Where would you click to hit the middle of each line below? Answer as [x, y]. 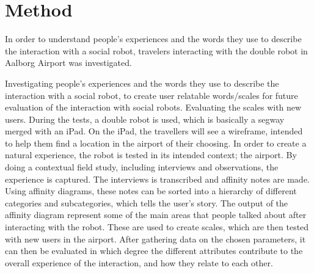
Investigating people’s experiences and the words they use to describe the [142, 83]
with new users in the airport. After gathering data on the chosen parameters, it [155, 238]
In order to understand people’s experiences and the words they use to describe [153, 39]
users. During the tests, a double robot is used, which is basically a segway [145, 119]
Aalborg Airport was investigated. [68, 63]
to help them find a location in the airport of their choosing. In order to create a [156, 143]
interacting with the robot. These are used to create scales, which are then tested [157, 227]
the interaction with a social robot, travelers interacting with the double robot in [156, 50]
